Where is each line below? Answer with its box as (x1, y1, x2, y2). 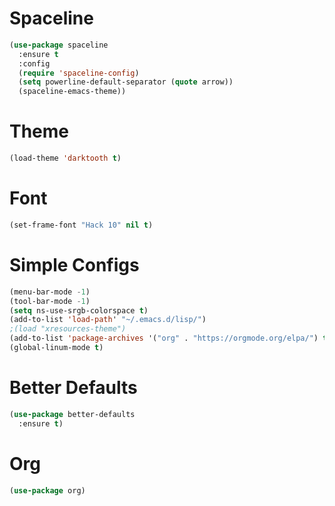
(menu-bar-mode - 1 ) (9, 287, 91, 297)
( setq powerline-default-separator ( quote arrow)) (18, 77, 234, 87)
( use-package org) (9, 485, 86, 496)
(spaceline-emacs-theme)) (18, 87, 127, 97)
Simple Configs (9, 254, 140, 276)
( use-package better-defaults (9, 409, 136, 419)
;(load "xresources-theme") (9, 324, 127, 334)
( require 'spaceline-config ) (18, 68, 140, 78)
